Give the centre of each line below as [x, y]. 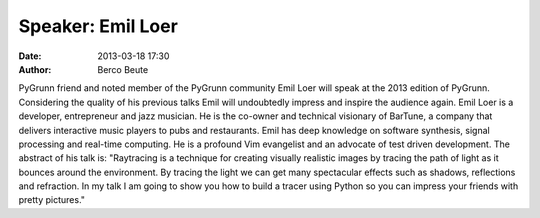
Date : [30, 56]
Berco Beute [123, 69]
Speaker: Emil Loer [98, 26]
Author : [35, 69]
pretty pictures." [51, 200]
